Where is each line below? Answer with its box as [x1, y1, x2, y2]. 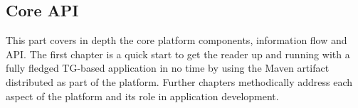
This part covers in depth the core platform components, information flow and [6, 33, 347, 48]
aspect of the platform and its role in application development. [6, 88, 279, 103]
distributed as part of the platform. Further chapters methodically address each [6, 74, 353, 89]
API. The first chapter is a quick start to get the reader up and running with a [6, 46, 350, 61]
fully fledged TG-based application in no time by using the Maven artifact [6, 60, 330, 75]
